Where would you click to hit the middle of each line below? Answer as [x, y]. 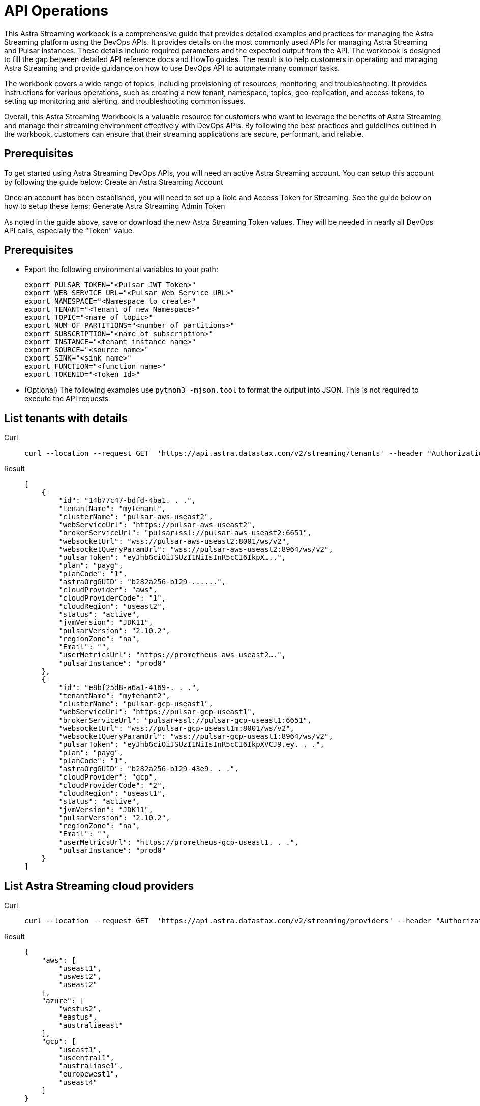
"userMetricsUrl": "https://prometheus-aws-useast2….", [172, 655]
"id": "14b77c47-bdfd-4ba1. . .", [127, 501]
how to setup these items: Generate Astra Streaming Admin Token [115, 206]
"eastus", [78, 1017]
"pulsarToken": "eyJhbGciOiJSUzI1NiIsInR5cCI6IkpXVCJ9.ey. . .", [192, 745]
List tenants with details [66, 418]
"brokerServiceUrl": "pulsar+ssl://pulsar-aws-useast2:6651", [185, 533]
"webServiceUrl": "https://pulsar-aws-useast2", [157, 525]
